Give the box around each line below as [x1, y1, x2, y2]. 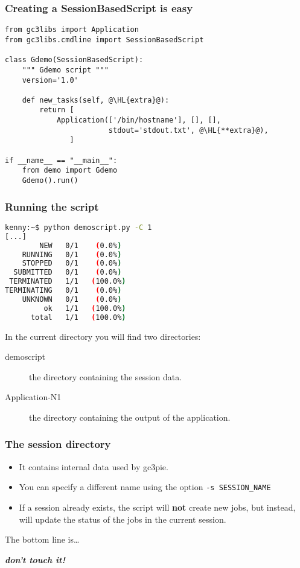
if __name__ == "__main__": [5, 156, 118, 165]
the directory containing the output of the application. [29, 410, 231, 423]
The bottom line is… [5, 533, 80, 546]
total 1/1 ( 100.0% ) [30, 313, 126, 322]
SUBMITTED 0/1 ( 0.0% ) [13, 268, 122, 277]
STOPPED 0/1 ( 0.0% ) [22, 259, 122, 268]
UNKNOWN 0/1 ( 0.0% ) [22, 295, 122, 304]
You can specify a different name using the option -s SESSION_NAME [19, 480, 271, 493]
